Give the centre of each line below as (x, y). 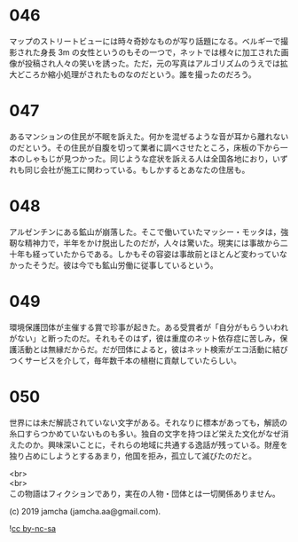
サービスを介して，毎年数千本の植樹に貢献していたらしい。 (133, 360)
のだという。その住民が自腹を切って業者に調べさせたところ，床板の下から (145, 147)
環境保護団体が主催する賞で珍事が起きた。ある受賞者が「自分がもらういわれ (149, 327)
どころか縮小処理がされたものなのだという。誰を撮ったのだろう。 (137, 74)
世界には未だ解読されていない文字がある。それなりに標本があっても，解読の (149, 422)
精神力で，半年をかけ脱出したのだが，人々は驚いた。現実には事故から (153, 243)
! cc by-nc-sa (32, 528)
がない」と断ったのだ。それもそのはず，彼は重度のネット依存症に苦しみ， (145, 338)
